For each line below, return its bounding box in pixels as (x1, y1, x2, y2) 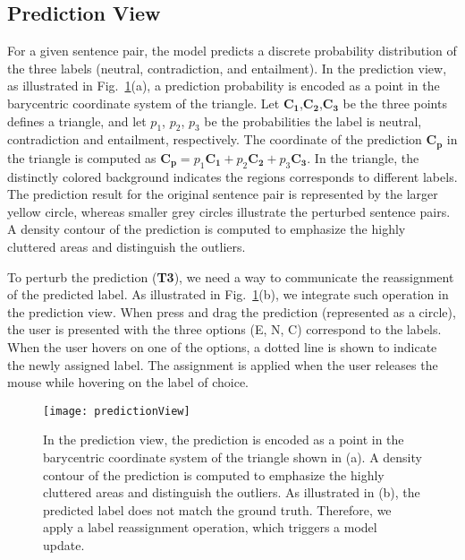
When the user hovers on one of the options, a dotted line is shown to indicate (7, 337, 437, 356)
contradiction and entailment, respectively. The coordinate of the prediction (7, 130, 422, 149)
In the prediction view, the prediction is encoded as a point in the (43, 430, 404, 449)
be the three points (342, 93, 447, 112)
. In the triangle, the (307, 148, 419, 167)
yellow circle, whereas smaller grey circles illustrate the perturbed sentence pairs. (7, 202, 451, 220)
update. (43, 535, 85, 554)
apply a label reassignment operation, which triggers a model (43, 518, 377, 537)
